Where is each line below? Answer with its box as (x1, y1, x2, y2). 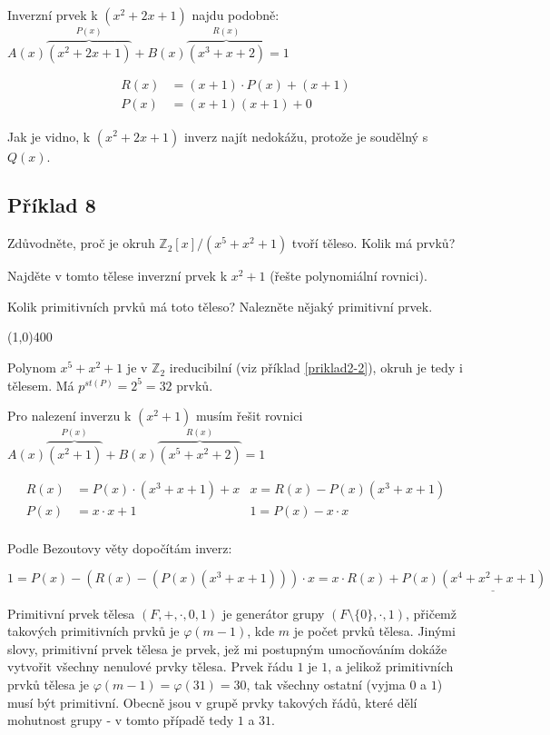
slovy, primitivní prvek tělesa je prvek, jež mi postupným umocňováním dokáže (7, 639, 447, 658)
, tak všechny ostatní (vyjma (246, 674, 406, 693)
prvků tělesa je (7, 674, 89, 693)
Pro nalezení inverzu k (7, 406, 132, 425)
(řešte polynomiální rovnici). (270, 266, 427, 285)
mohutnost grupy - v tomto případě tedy (7, 710, 234, 730)
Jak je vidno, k (7, 126, 91, 145)
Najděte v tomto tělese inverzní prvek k (7, 266, 228, 285)
